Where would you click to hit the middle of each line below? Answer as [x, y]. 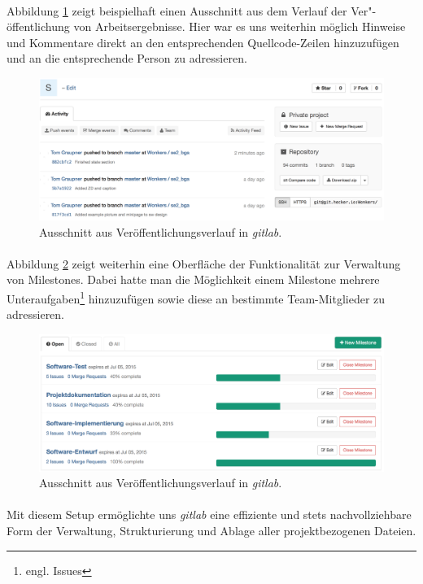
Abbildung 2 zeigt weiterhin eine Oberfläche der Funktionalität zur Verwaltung [204, 263]
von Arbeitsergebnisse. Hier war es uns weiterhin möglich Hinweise [240, 26]
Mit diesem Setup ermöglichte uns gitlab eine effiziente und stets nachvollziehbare [209, 514]
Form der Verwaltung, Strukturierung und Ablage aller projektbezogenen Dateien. [211, 530]
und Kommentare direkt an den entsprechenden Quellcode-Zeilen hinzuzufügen [203, 42]
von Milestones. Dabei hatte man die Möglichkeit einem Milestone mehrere [193, 279]
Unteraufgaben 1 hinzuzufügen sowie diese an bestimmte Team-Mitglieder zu [196, 297]
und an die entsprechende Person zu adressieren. [127, 58]
